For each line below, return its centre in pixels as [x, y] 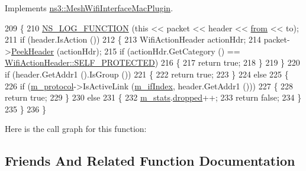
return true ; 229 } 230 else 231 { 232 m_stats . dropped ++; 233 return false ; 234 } [153, 97]
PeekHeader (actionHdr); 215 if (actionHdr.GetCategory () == [125, 51]
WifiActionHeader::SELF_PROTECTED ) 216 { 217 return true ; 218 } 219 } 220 [152, 62]
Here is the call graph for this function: [76, 129]
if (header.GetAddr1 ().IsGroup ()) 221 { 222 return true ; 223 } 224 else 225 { [147, 74]
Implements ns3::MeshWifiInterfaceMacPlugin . [89, 8]
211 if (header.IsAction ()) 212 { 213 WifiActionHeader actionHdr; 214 [133, 39]
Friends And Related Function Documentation [150, 161]
